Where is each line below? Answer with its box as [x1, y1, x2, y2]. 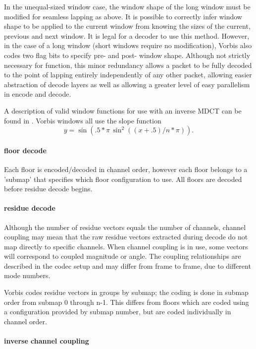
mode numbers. [4, 270, 51, 281]
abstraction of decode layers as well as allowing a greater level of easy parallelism [4, 79, 250, 89]
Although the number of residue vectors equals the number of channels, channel [4, 222, 246, 232]
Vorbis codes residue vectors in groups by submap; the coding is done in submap [4, 287, 249, 297]
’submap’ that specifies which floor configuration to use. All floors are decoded [4, 174, 242, 184]
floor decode [4, 145, 47, 155]
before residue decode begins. [4, 183, 93, 194]
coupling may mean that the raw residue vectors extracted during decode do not [4, 232, 248, 242]
